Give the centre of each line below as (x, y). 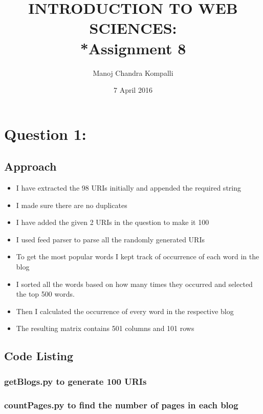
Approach (30, 166)
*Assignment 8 (133, 48)
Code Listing (39, 356)
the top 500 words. (45, 294)
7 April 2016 (133, 90)
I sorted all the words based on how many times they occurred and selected (134, 284)
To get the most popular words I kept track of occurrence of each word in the (138, 256)
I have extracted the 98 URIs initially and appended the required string (128, 188)
